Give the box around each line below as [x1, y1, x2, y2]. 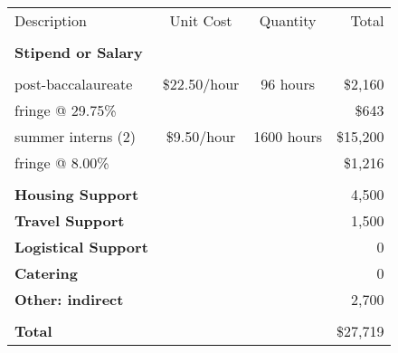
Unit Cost [169, 10, 232, 31]
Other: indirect [14, 289, 124, 310]
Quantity [259, 10, 317, 31]
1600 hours [253, 126, 323, 147]
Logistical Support [14, 236, 148, 257]
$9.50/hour [166, 126, 236, 147]
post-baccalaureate [14, 73, 133, 94]
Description [14, 10, 87, 31]
